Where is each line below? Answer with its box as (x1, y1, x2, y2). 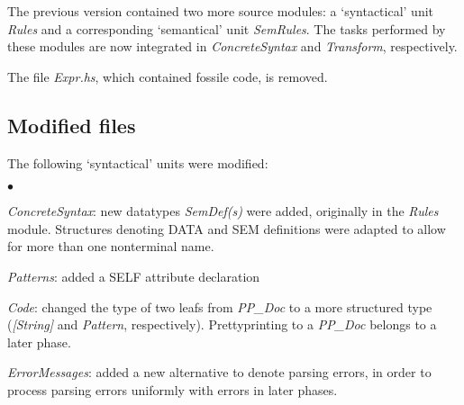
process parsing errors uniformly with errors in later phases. (7, 380, 338, 399)
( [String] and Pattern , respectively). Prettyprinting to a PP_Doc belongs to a (7, 315, 437, 334)
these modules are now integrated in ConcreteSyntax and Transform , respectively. (7, 37, 458, 56)
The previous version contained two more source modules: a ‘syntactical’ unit (7, 2, 434, 20)
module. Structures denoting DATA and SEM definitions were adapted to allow (7, 219, 446, 238)
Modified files (7, 111, 136, 139)
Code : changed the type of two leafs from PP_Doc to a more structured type (7, 297, 432, 316)
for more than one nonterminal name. (7, 237, 214, 256)
